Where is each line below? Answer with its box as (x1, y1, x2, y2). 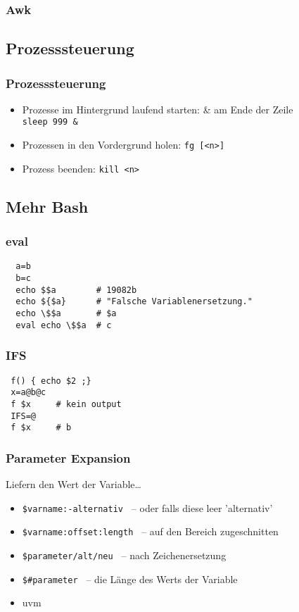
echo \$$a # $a (15, 308, 117, 319)
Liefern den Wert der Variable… (6, 477, 141, 492)
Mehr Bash (6, 195, 89, 217)
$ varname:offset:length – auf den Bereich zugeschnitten (22, 524, 279, 539)
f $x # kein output (11, 399, 122, 409)
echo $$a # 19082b (15, 285, 137, 295)
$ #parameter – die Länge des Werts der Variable (22, 571, 238, 586)
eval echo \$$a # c (15, 320, 112, 330)
